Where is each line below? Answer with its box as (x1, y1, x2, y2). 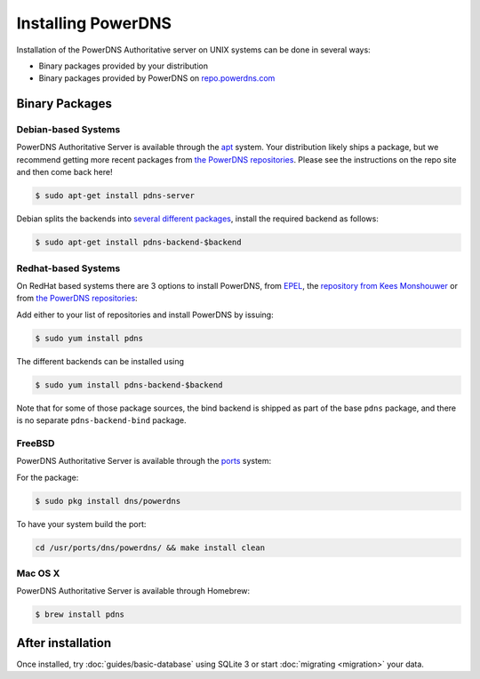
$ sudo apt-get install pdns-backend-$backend (35, 237, 242, 248)
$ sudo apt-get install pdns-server (35, 191, 196, 201)
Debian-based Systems (16, 124, 121, 136)
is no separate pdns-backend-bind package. (16, 415, 187, 426)
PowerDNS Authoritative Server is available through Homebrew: (16, 586, 251, 596)
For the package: (16, 472, 79, 483)
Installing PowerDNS (16, 13, 172, 33)
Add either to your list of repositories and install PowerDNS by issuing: (16, 309, 275, 320)
